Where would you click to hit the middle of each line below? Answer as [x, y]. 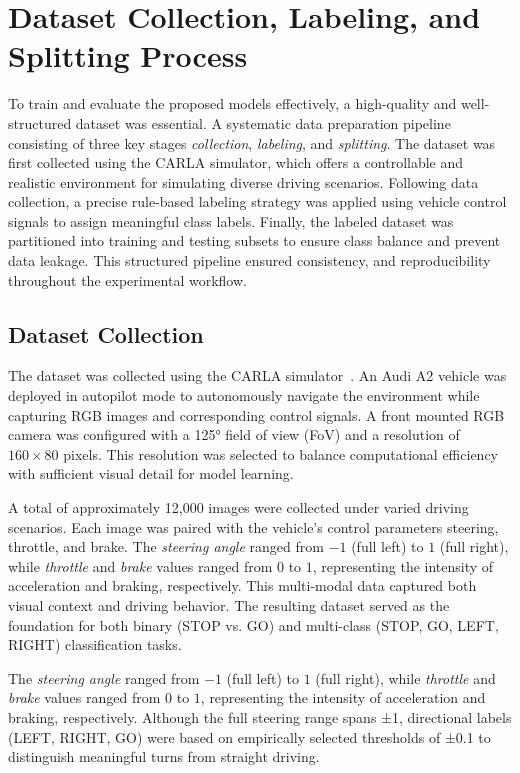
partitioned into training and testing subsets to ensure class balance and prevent [254, 240]
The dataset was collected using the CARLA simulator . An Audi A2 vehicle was [257, 375]
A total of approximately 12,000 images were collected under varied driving [238, 507]
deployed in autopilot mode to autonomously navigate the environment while [244, 395]
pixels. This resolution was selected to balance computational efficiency [280, 453]
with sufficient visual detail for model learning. [151, 473]
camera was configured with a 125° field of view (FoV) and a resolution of [234, 434]
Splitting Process [128, 55]
